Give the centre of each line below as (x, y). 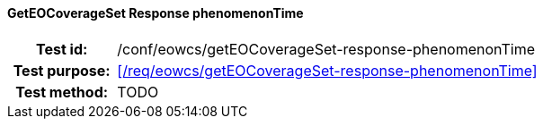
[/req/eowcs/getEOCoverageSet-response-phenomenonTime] (327, 70)
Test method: (62, 92)
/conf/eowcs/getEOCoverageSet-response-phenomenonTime (326, 49)
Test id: (62, 49)
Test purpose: (62, 70)
